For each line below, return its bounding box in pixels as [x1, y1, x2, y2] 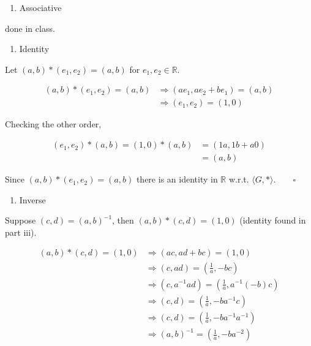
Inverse [19, 193, 46, 206]
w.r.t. [228, 173, 249, 186]
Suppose [5, 214, 36, 227]
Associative [19, 1, 62, 13]
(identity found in [239, 214, 306, 227]
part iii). [5, 225, 37, 238]
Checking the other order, [5, 118, 102, 130]
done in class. [5, 21, 55, 34]
